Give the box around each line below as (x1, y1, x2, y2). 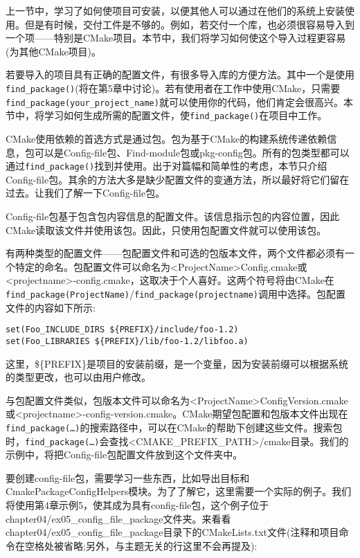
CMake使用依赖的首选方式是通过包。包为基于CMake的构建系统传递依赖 (6, 131, 327, 145)
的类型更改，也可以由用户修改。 (6, 370, 151, 384)
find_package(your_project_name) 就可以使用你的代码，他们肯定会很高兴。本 (6, 94, 353, 109)
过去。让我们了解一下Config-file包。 (6, 186, 165, 200)
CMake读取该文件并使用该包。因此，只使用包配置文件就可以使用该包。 (6, 222, 327, 237)
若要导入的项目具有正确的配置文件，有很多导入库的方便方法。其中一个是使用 (6, 67, 354, 82)
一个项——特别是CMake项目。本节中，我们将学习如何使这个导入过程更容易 (6, 30, 346, 45)
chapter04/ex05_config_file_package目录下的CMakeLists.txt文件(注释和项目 (6, 525, 339, 539)
